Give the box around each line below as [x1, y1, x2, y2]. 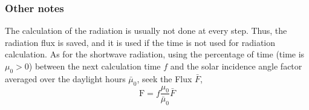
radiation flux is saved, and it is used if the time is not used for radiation [5, 36, 276, 48]
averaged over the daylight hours [5, 72, 126, 85]
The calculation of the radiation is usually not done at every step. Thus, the [5, 24, 287, 37]
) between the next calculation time [28, 60, 161, 72]
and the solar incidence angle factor [170, 60, 302, 72]
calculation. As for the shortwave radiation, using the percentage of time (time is [5, 48, 305, 60]
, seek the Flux [137, 72, 192, 85]
